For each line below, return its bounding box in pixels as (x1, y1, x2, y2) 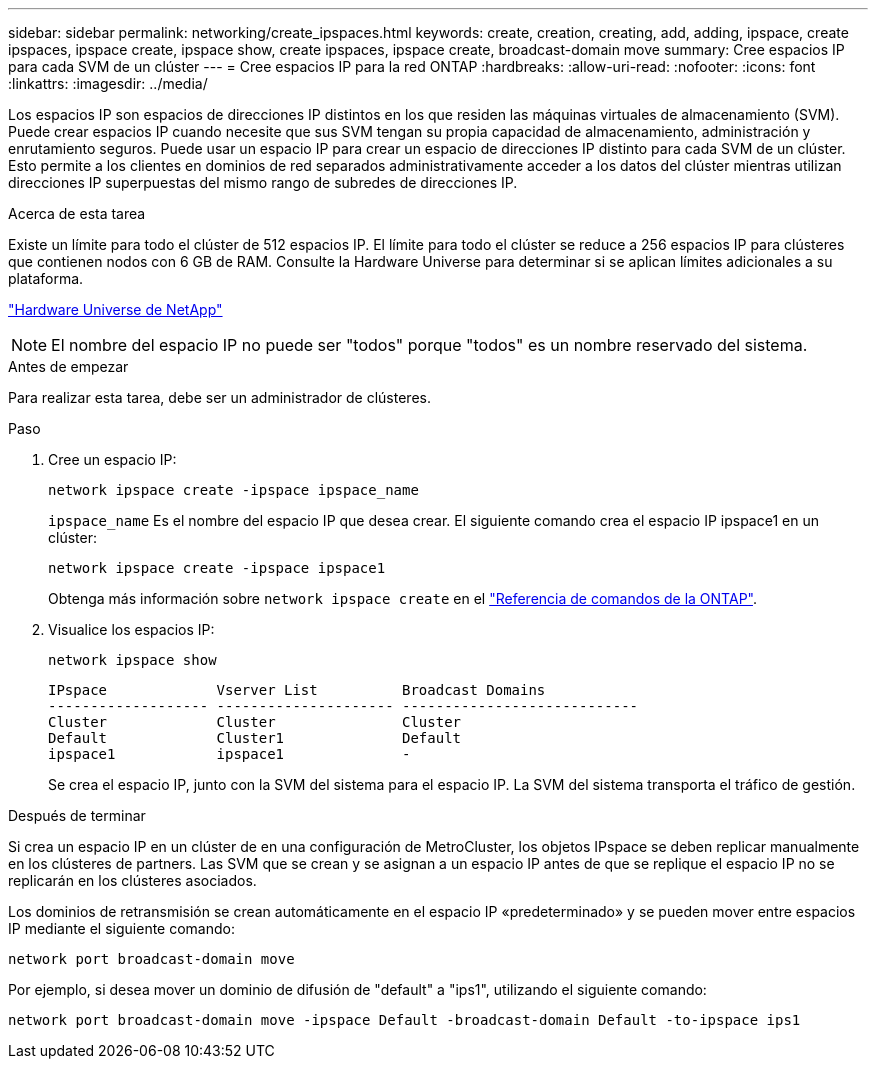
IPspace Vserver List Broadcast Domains (48, 682, 546, 698)
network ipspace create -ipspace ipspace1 (48, 560, 386, 576)
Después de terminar (8, 807, 146, 824)
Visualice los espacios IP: (48, 621, 215, 638)
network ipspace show (48, 652, 217, 668)
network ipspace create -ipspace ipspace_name (48, 482, 419, 498)
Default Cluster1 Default (48, 730, 462, 746)
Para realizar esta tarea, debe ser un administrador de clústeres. (8, 389, 431, 406)
